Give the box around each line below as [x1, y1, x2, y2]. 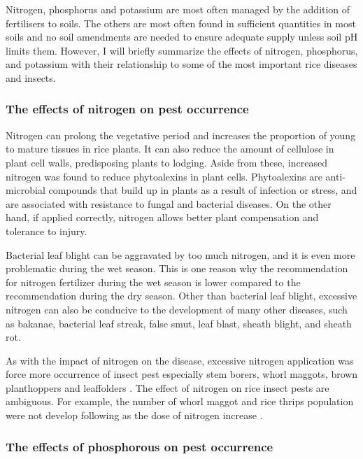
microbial [6, 183, 45, 197]
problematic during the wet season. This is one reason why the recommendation [6, 261, 348, 276]
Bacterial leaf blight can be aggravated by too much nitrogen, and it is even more [6, 247, 355, 262]
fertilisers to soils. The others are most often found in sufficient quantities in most [6, 15, 356, 30]
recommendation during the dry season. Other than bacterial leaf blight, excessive [6, 288, 357, 303]
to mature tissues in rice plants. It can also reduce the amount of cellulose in [6, 141, 334, 156]
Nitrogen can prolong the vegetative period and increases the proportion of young [6, 127, 356, 142]
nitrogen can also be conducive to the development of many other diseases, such [6, 302, 348, 316]
